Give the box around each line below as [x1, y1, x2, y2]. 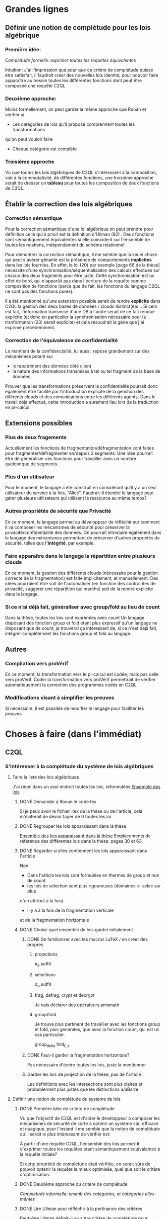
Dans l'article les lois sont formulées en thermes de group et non [27, 872, 160, 878]
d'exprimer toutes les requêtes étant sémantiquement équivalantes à [19, 1146, 160, 1152]
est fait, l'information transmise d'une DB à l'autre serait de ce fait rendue [5, 309, 155, 315]
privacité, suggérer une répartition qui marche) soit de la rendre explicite [5, 586, 154, 592]
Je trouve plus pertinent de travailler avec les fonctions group [34, 1021, 161, 1027]
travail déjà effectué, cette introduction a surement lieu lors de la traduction [5, 399, 159, 405]
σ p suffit [34, 981, 52, 988]
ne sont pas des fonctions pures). [5, 288, 74, 294]
